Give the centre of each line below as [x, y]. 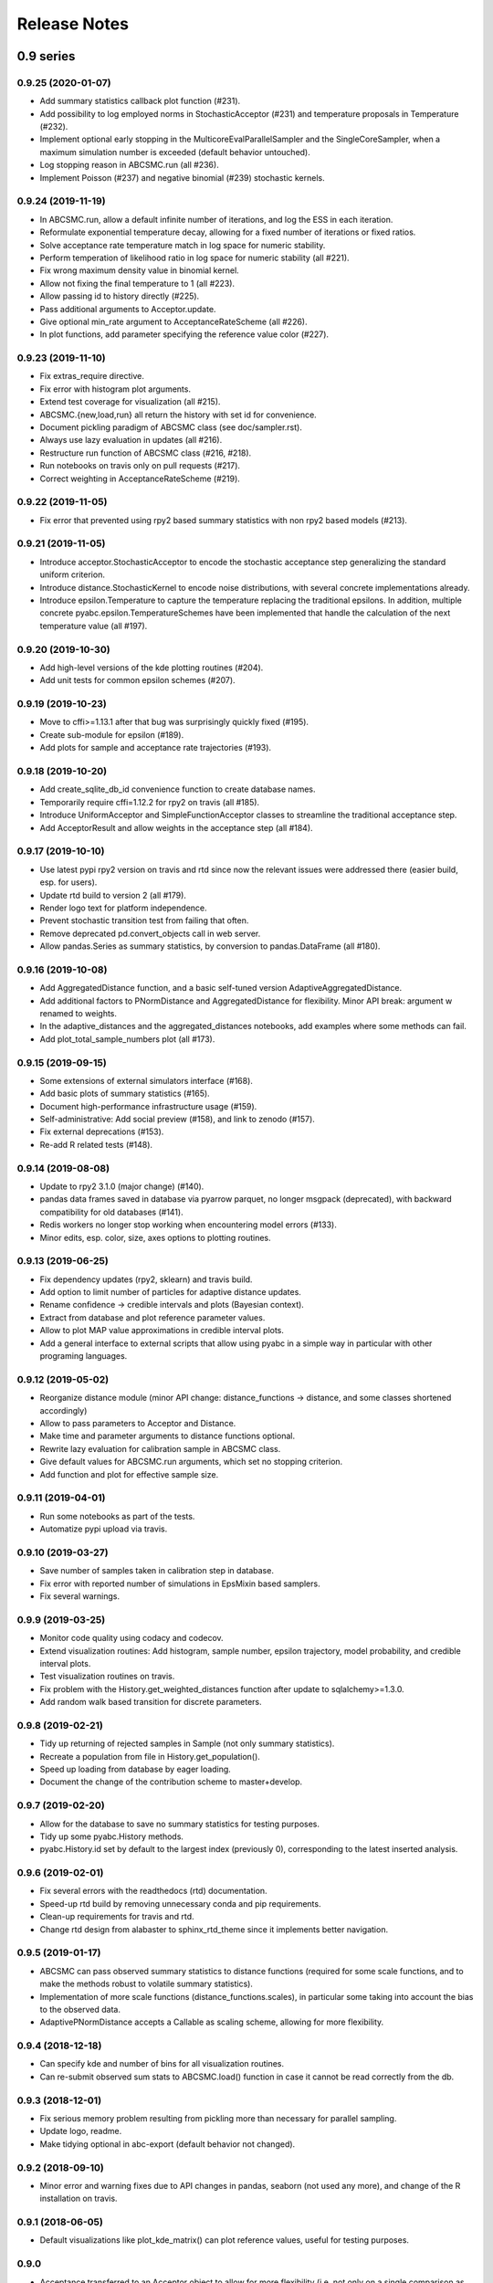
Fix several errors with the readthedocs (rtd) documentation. [154, 1891]
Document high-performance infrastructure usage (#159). [148, 1106]
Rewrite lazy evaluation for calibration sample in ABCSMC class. [160, 1448]
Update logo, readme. [81, 2131]
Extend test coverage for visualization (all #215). [130, 402]
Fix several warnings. [80, 1596]
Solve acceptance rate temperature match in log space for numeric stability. [183, 245]
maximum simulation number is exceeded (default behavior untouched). [175, 152]
